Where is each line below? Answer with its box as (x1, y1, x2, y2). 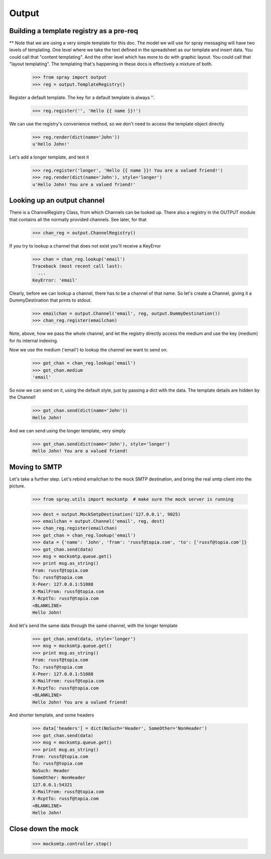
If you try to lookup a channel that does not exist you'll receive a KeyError (9, 242, 161, 249)
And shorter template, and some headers (9, 712, 94, 718)
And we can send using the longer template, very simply (9, 427, 126, 434)
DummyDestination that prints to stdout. (9, 297, 92, 303)
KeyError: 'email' (32, 277, 78, 283)
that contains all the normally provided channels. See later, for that (9, 216, 147, 222)
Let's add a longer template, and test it (9, 154, 89, 160)
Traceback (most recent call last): (32, 263, 123, 269)
